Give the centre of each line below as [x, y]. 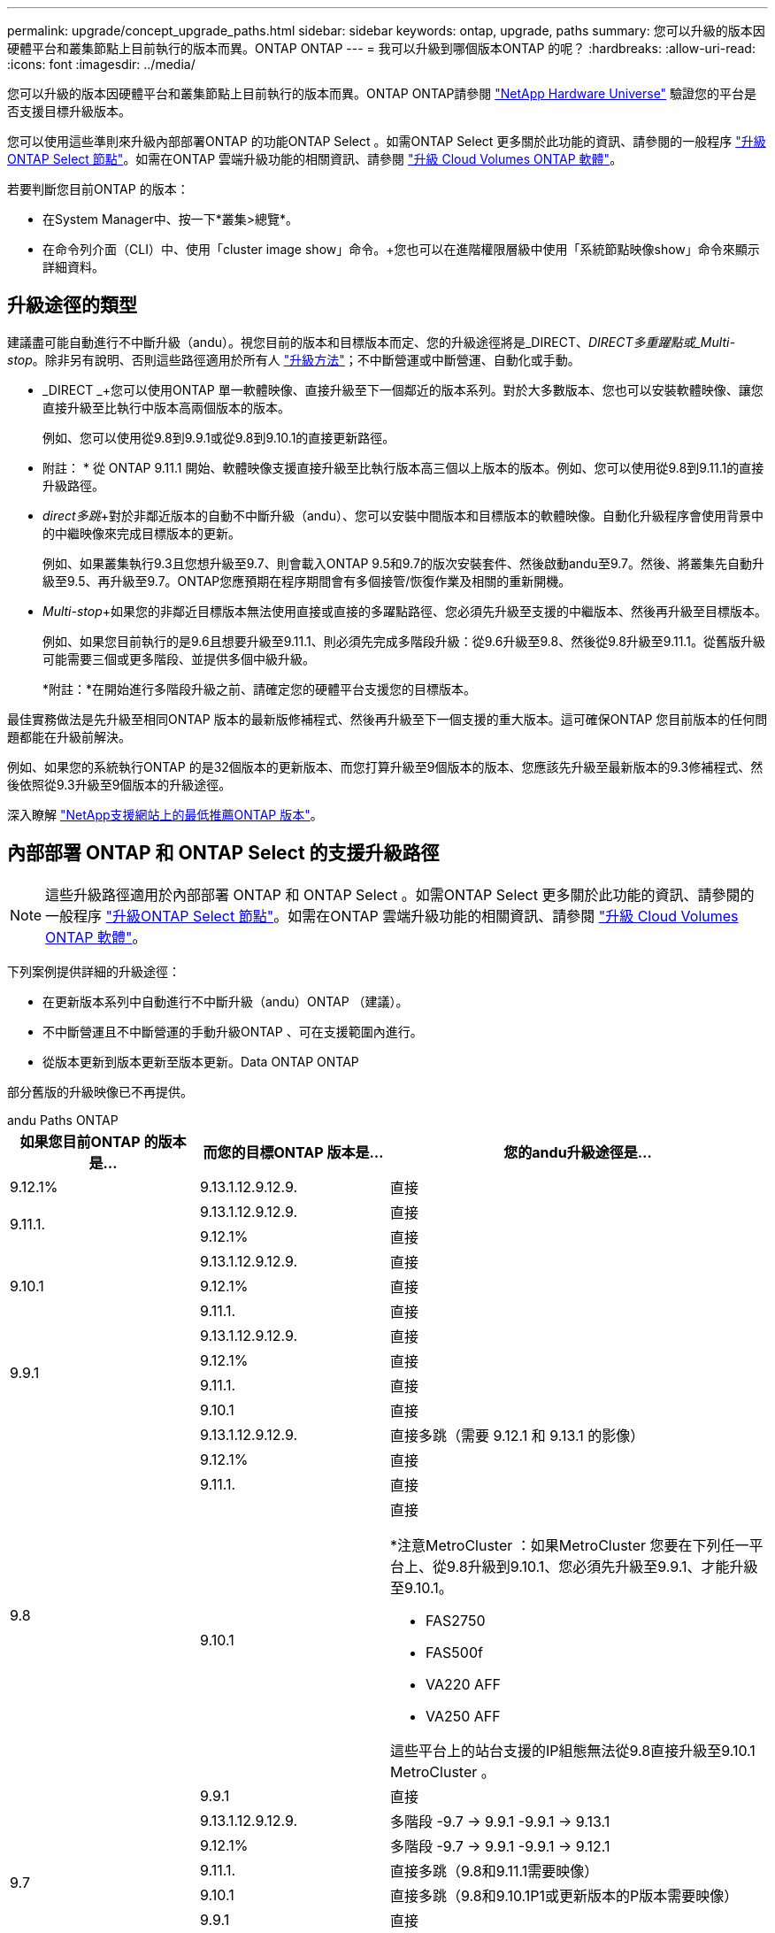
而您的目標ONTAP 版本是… [293, 1152]
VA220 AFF [464, 1684]
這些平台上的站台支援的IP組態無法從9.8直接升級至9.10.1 [573, 1750]
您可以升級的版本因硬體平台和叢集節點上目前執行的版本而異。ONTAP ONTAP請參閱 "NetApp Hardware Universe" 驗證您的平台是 [382, 93]
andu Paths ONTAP [63, 1120]
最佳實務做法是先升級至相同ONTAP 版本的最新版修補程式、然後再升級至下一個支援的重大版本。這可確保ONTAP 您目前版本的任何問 [387, 719]
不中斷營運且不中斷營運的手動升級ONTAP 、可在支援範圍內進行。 [233, 1031]
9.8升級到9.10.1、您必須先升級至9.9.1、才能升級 [602, 1566]
